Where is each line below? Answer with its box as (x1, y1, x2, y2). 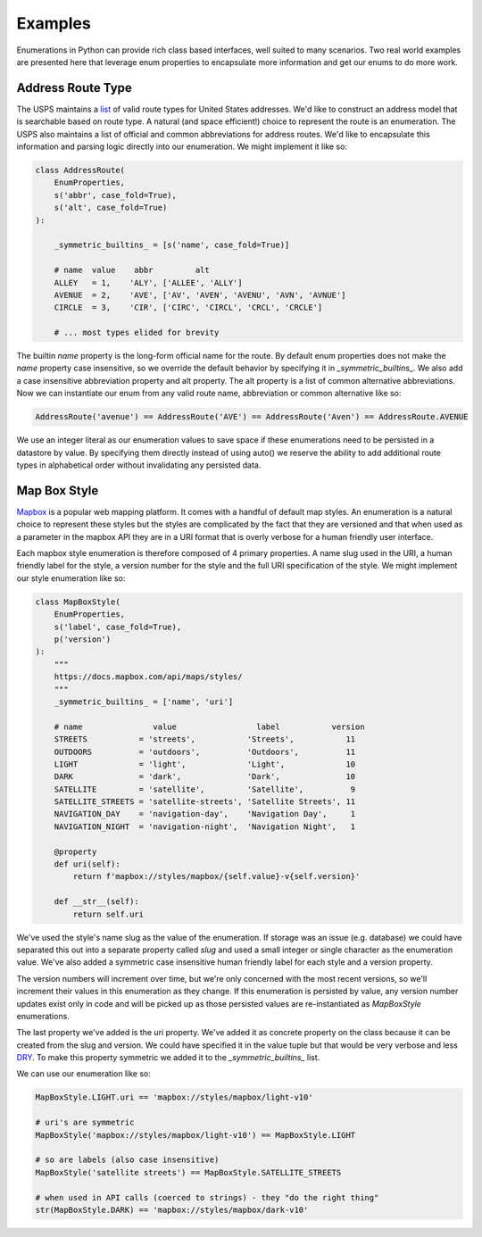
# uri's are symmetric (35, 1117, 135, 1128)
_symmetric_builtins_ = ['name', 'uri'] (54, 696, 234, 707)
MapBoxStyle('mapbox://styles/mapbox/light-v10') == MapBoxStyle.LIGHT (35, 1130, 356, 1140)
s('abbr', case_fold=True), (54, 190, 178, 200)
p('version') (54, 635, 112, 644)
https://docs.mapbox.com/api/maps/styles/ (54, 672, 243, 682)
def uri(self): (54, 859, 120, 869)
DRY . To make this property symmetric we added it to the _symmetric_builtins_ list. (16, 1052, 320, 1063)
